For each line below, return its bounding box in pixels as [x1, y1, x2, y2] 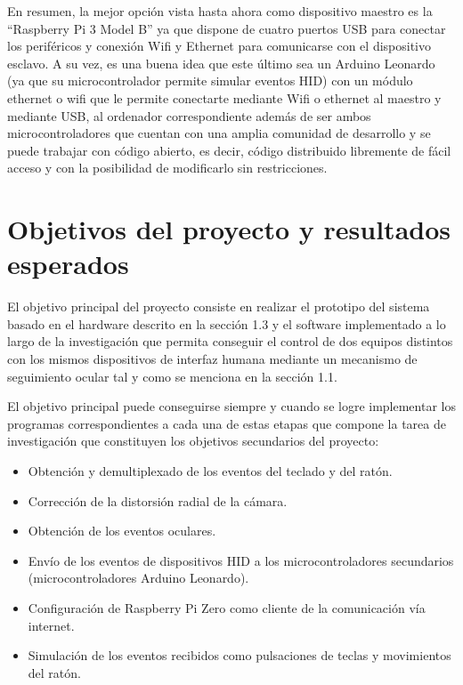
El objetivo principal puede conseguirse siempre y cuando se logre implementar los [7, 397, 456, 415]
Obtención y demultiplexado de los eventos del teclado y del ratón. [28, 462, 393, 479]
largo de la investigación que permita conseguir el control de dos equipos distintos [7, 332, 453, 351]
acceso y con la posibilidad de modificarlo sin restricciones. [7, 158, 328, 177]
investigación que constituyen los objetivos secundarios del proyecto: [7, 431, 379, 450]
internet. [28, 616, 75, 634]
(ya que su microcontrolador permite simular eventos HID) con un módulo [7, 71, 413, 90]
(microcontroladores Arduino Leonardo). [28, 568, 249, 587]
